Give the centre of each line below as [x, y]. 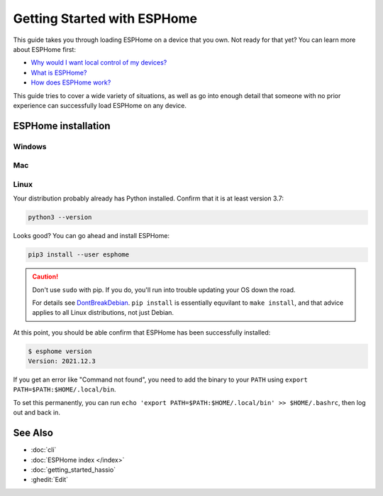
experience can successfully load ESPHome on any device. [100, 105]
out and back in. [37, 413]
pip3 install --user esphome [79, 255]
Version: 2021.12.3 [62, 361]
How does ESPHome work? [71, 82]
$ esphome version [60, 351]
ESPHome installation [62, 125]
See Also [33, 433]
